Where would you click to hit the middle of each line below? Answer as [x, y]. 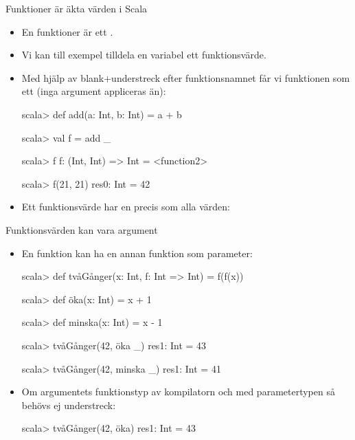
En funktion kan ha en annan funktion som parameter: [137, 253]
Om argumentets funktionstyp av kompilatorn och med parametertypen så [178, 392]
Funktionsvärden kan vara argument [82, 229]
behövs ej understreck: [69, 405]
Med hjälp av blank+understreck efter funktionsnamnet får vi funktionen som [186, 77]
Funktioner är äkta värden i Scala [77, 8]
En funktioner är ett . [67, 31]
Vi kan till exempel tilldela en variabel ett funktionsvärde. [144, 55]
